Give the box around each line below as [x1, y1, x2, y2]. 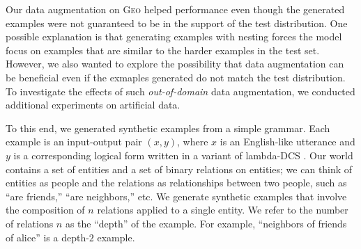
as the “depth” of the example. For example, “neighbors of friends [65, 216, 347, 230]
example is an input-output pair [6, 134, 142, 149]
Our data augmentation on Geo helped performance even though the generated [6, 2, 345, 16]
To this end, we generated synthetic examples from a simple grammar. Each [6, 120, 330, 135]
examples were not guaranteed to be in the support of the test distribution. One [6, 15, 348, 30]
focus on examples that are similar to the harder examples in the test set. [6, 42, 320, 57]
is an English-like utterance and [220, 134, 355, 149]
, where [177, 134, 208, 149]
